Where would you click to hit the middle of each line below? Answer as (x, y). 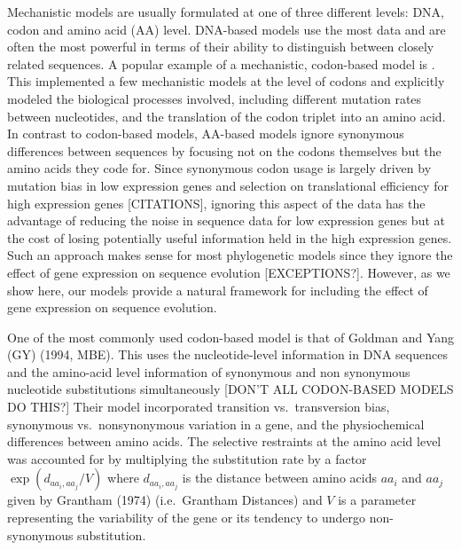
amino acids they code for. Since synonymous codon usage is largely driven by (219, 168)
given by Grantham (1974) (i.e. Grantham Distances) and (165, 500)
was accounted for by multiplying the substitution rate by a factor (187, 458)
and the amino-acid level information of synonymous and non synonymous (209, 371)
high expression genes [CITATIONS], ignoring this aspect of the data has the (216, 203)
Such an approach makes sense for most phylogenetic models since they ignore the (230, 255)
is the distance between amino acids (279, 478)
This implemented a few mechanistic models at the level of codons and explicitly (226, 81)
